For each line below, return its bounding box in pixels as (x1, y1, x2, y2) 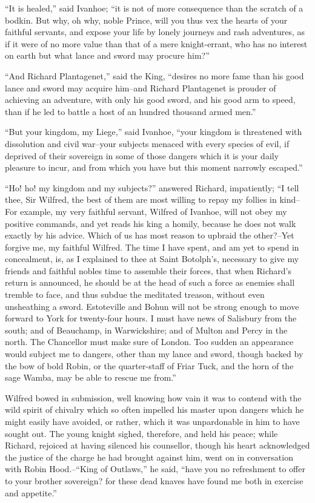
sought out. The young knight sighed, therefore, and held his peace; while (5, 427, 278, 439)
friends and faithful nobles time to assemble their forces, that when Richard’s (5, 264, 291, 277)
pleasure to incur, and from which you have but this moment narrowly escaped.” (5, 161, 303, 174)
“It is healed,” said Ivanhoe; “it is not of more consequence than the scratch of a (5, 2, 303, 14)
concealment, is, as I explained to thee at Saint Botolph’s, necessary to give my (5, 252, 299, 265)
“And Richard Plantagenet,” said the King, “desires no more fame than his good (5, 69, 304, 82)
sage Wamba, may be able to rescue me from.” (5, 371, 176, 384)
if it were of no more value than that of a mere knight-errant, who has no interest (5, 37, 308, 50)
